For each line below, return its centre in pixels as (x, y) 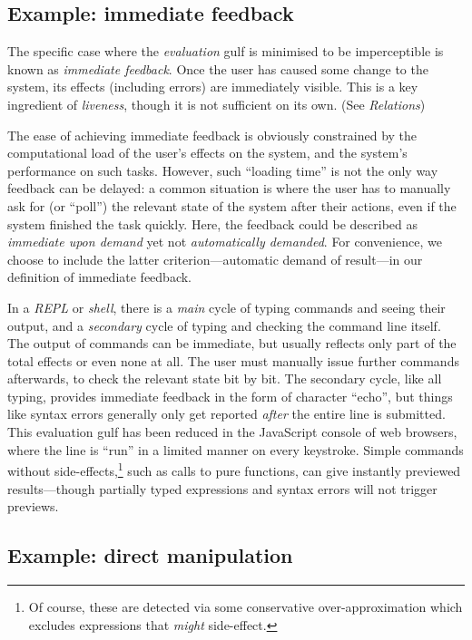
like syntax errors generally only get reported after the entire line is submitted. (226, 414)
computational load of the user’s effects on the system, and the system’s (207, 153)
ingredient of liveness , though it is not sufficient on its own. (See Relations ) (216, 104)
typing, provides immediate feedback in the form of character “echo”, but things (230, 396)
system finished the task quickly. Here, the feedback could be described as (213, 223)
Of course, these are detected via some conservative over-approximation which (246, 606)
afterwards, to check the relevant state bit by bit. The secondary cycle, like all (225, 378)
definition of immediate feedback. (100, 277)
